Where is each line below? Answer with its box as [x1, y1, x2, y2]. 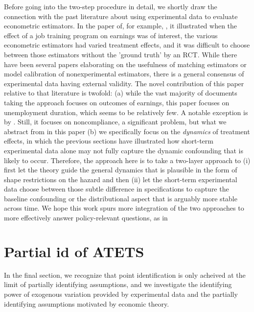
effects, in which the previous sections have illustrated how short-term [4, 136, 213, 146]
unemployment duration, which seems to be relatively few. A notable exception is [4, 107, 248, 117]
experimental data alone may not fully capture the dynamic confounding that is [4, 145, 244, 155]
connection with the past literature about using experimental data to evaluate [4, 11, 238, 21]
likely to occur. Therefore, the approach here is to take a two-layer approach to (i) [4, 155, 251, 165]
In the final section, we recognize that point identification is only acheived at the [4, 269, 246, 280]
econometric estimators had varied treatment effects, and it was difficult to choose [4, 40, 250, 50]
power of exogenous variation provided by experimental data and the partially [4, 288, 238, 299]
